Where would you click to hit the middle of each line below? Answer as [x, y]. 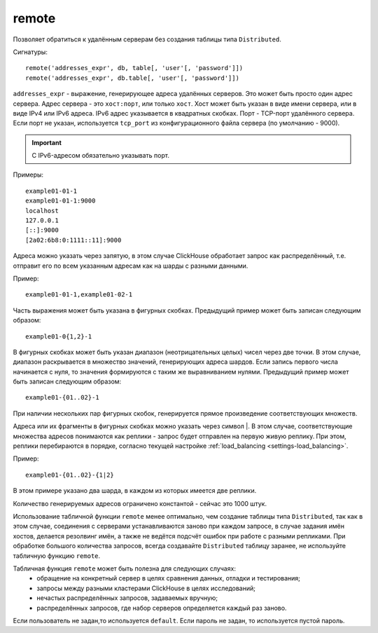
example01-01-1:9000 [61, 201]
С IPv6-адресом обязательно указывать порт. [100, 156]
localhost [42, 211]
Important [47, 142]
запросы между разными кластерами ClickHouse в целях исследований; [146, 588]
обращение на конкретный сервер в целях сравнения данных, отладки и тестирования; [169, 578]
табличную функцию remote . [57, 556]
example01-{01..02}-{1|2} [70, 475]
